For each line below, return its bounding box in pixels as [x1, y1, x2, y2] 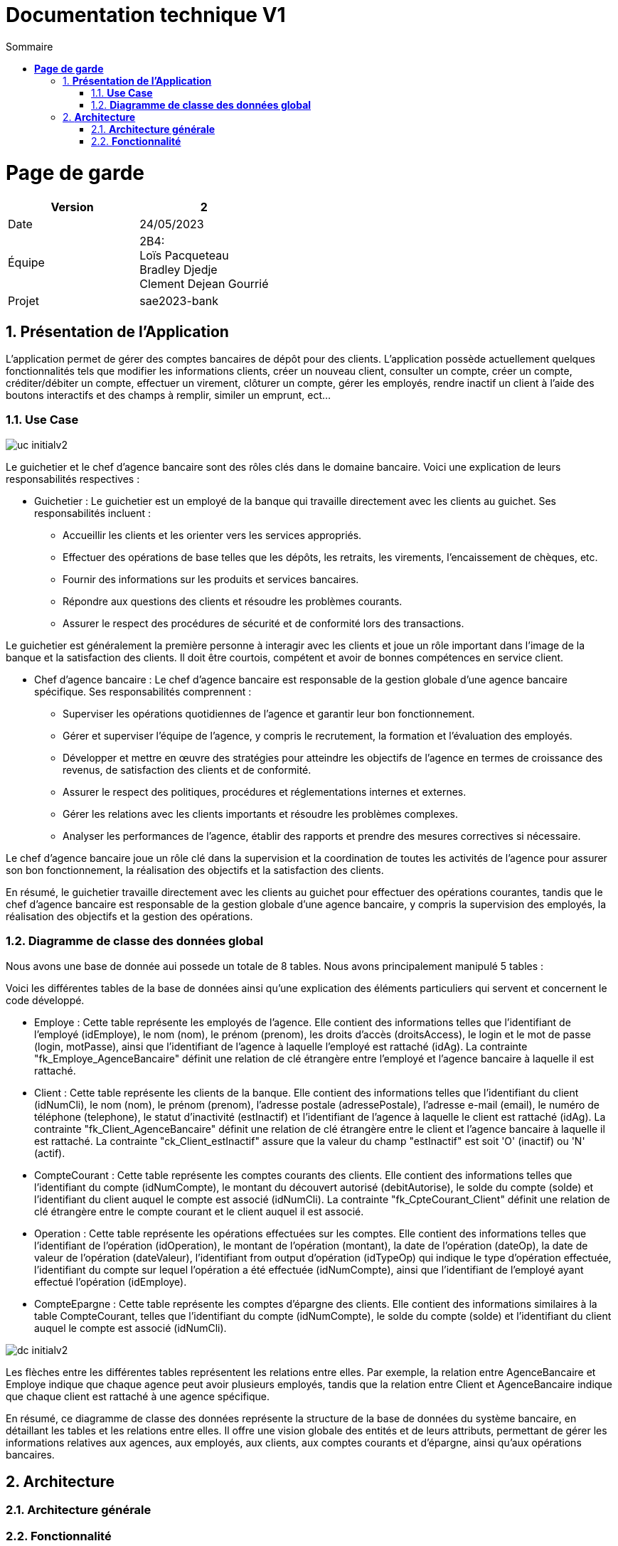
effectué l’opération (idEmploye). [34, 1275, 187, 1288]
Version [50, 200, 94, 215]
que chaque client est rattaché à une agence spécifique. [6, 1390, 270, 1402]
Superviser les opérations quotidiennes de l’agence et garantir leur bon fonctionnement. [63, 707, 475, 720]
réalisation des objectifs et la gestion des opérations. [6, 910, 253, 922]
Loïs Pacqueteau [139, 248, 229, 263]
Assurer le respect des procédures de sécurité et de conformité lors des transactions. [63, 617, 464, 629]
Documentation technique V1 [6, 3, 286, 27]
